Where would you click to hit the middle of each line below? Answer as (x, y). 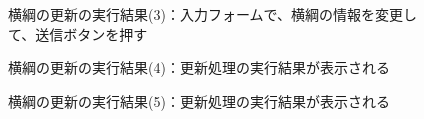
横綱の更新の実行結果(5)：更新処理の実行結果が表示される (199, 100)
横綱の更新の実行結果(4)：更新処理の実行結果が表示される (199, 67)
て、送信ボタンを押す (78, 33)
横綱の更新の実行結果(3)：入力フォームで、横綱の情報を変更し (212, 14)
